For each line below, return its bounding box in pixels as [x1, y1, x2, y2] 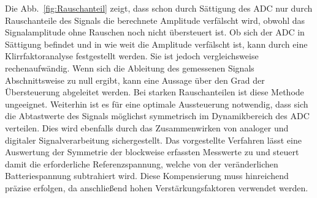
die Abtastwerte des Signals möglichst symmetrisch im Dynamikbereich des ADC [5, 109, 310, 122]
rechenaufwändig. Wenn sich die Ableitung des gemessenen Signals [5, 61, 254, 74]
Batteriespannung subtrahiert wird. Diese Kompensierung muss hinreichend [5, 169, 289, 182]
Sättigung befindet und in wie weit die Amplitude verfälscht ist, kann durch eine [5, 37, 308, 50]
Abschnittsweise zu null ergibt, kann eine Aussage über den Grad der [5, 73, 265, 86]
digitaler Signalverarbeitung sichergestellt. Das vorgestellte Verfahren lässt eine [5, 133, 302, 146]
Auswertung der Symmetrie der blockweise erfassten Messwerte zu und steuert [5, 145, 299, 158]
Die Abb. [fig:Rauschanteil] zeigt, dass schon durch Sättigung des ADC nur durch [5, 2, 313, 14]
